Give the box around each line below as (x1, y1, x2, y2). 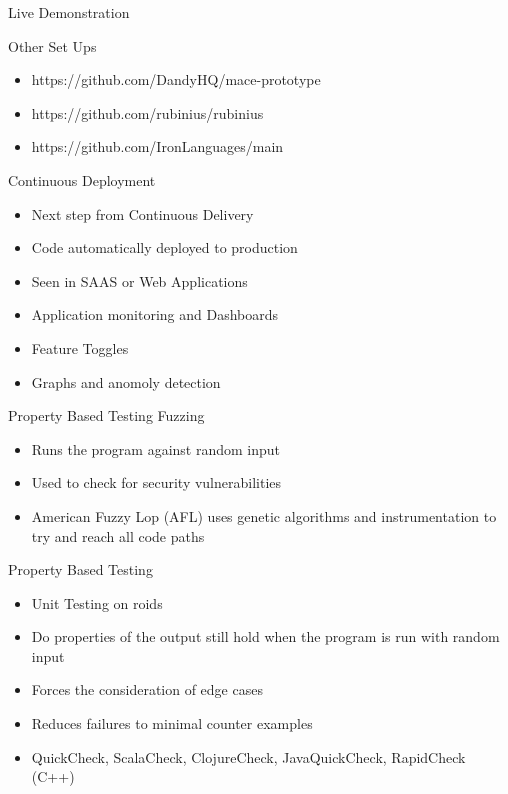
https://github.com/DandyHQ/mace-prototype (31, 69, 321, 90)
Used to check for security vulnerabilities (31, 472, 282, 493)
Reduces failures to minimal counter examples (31, 713, 313, 734)
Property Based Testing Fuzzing (8, 405, 205, 426)
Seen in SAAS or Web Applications (31, 270, 248, 291)
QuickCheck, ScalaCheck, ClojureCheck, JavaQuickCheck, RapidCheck (31, 746, 466, 767)
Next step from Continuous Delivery (31, 203, 254, 224)
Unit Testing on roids (31, 592, 163, 613)
